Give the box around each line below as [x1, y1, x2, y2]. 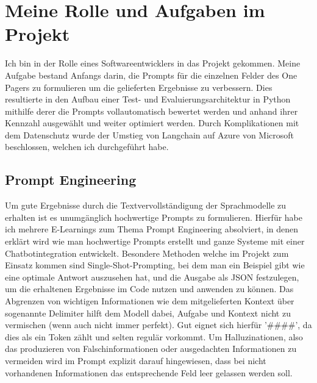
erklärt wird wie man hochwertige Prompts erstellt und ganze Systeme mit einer [5, 235, 305, 248]
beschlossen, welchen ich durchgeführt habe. [5, 140, 169, 153]
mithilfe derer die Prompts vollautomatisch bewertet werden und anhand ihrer [5, 104, 298, 117]
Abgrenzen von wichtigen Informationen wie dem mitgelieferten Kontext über [5, 295, 294, 307]
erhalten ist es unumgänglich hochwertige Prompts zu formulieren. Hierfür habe [5, 210, 302, 223]
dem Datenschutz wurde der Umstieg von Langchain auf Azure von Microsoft [5, 128, 294, 141]
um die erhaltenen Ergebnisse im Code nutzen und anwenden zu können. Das [5, 282, 294, 295]
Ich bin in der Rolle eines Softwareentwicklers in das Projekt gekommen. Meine [5, 57, 301, 70]
